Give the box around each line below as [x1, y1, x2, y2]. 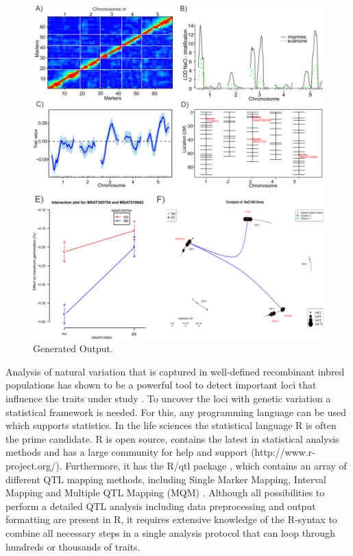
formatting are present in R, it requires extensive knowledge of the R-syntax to [5, 512, 337, 526]
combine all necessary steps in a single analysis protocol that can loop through [5, 525, 335, 540]
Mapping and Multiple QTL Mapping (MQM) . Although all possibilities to [5, 485, 325, 500]
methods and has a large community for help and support [5, 445, 248, 459]
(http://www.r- [251, 445, 315, 459]
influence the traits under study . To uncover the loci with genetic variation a [5, 391, 331, 406]
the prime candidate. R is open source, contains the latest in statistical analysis [5, 431, 339, 445]
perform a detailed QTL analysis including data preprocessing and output [5, 498, 316, 513]
